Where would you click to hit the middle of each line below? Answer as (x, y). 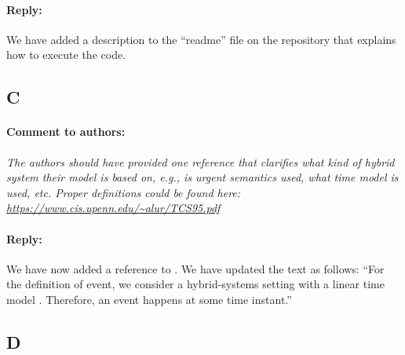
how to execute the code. (66, 55)
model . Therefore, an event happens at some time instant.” (149, 299)
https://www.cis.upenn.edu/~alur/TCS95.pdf (113, 208)
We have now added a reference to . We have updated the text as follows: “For (195, 268)
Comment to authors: (66, 132)
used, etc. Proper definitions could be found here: (124, 192)
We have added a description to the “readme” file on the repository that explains (201, 39)
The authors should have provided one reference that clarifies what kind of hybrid (201, 161)
